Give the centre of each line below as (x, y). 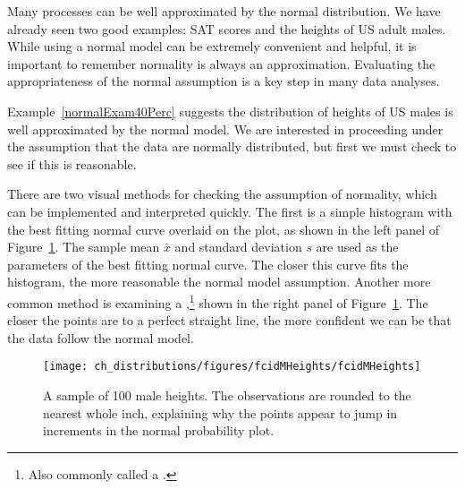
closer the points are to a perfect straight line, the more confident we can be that (229, 320)
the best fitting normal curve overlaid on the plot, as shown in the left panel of (223, 229)
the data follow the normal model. (101, 337)
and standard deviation (238, 247)
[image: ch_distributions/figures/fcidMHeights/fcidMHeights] (232, 367)
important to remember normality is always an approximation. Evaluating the (221, 63)
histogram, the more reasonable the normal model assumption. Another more (219, 282)
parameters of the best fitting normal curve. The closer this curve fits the (208, 264)
